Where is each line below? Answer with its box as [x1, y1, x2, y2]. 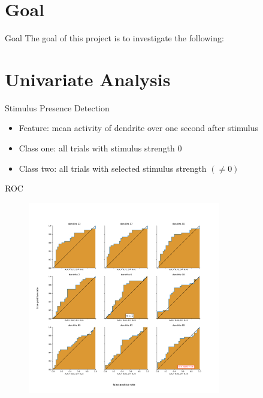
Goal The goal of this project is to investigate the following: [5, 32, 224, 44]
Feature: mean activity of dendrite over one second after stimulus [19, 121, 258, 134]
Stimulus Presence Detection [5, 101, 110, 114]
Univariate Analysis [5, 66, 171, 91]
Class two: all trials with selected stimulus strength [19, 162, 207, 174]
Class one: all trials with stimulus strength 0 [19, 142, 182, 154]
